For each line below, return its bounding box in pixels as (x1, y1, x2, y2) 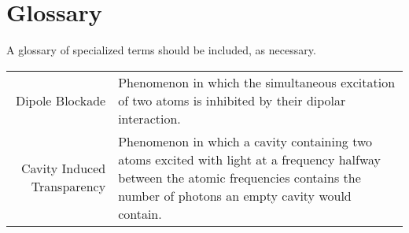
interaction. (118, 109, 181, 128)
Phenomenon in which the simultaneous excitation (118, 72, 396, 91)
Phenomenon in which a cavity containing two (118, 131, 373, 150)
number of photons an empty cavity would (118, 186, 352, 205)
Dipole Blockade (15, 91, 106, 109)
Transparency (31, 177, 106, 196)
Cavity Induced (21, 159, 106, 178)
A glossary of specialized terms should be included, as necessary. (6, 42, 316, 58)
